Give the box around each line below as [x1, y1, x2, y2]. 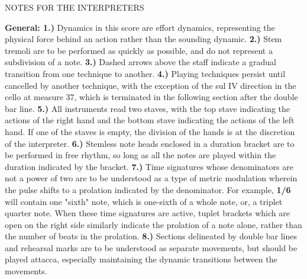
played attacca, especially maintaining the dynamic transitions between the [5, 253, 277, 265]
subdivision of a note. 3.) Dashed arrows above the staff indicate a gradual [5, 56, 276, 68]
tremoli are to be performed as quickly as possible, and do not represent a [5, 44, 273, 56]
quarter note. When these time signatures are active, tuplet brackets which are [5, 207, 290, 219]
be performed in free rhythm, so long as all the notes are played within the [5, 149, 276, 161]
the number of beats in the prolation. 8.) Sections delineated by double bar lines [5, 230, 297, 242]
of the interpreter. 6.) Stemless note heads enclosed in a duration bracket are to [5, 137, 295, 149]
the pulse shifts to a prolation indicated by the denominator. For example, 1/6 [5, 183, 291, 195]
